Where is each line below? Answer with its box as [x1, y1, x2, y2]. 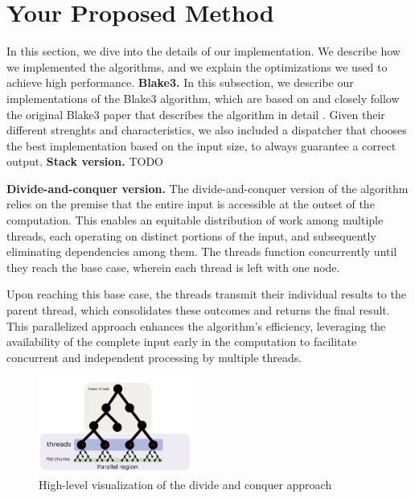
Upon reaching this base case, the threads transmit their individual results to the [6, 286, 406, 303]
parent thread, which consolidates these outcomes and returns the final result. [6, 302, 390, 319]
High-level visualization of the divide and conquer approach [39, 475, 332, 492]
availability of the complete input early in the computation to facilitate [6, 333, 357, 350]
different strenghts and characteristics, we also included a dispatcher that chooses [6, 121, 407, 138]
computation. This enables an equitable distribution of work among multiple [6, 212, 384, 228]
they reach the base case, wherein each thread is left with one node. [6, 258, 340, 275]
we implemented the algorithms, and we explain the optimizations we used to [6, 58, 388, 75]
